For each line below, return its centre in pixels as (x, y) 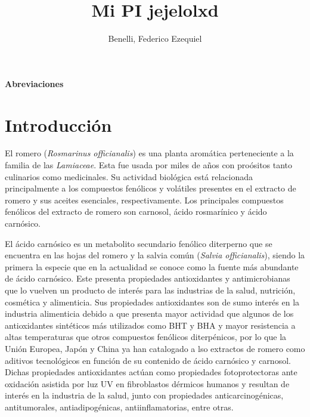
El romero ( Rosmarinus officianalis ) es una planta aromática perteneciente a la (149, 153)
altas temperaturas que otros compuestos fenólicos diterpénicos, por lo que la (146, 337)
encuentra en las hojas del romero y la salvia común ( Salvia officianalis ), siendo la (155, 255)
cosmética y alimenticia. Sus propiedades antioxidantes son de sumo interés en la (152, 302)
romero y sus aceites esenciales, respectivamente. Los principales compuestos (144, 200)
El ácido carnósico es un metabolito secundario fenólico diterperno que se (139, 243)
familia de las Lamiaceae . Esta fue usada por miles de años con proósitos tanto (149, 165)
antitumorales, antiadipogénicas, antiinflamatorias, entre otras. (119, 407)
